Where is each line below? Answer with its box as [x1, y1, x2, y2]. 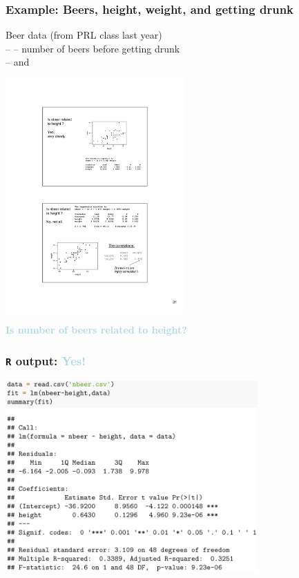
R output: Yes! [6, 351, 86, 369]
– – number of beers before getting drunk [6, 41, 180, 55]
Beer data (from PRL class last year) [6, 28, 162, 42]
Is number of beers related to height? [6, 322, 187, 337]
